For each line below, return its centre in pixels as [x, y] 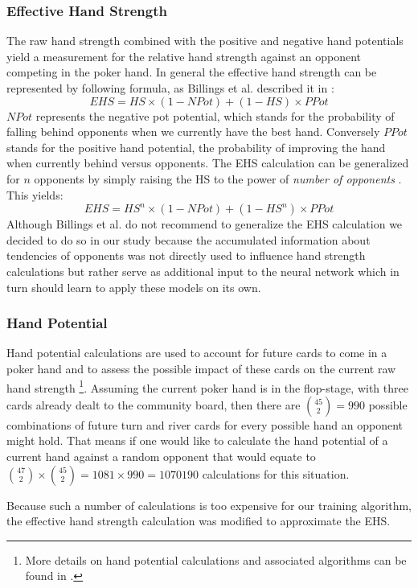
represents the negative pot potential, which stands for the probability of [215, 115]
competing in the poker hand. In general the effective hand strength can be [192, 72]
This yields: [35, 194]
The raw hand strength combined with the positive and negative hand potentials [205, 41]
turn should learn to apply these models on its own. [134, 287]
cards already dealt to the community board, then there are [154, 404]
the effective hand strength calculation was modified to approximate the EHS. [199, 521]
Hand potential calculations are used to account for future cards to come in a [197, 353]
